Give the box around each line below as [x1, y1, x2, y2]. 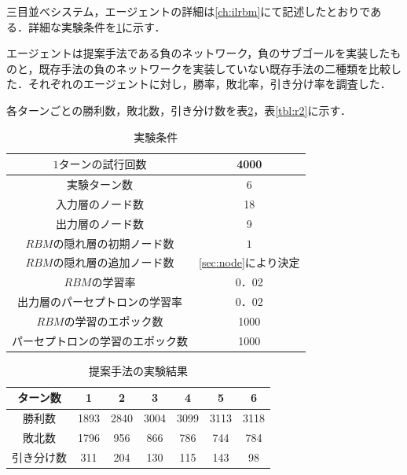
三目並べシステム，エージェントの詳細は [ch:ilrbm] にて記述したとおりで [6, 3, 371, 19]
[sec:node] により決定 [199, 254, 300, 271]
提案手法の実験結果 [89, 362, 188, 378]
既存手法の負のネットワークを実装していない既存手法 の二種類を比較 [38, 60, 391, 76]
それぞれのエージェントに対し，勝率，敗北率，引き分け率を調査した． [27, 75, 391, 92]
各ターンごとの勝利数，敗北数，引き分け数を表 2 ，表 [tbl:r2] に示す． [6, 101, 351, 118]
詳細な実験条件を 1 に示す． [27, 18, 166, 35]
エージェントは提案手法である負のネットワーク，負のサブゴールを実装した [6, 45, 390, 61]
